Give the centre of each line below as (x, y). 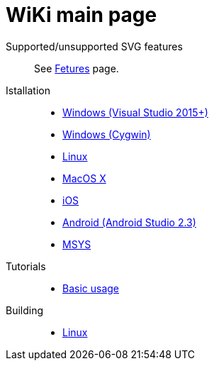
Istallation (28, 90)
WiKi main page (81, 15)
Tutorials (26, 266)
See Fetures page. (77, 68)
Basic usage (91, 288)
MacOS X (84, 178)
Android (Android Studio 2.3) (129, 222)
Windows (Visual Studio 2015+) (135, 112)
